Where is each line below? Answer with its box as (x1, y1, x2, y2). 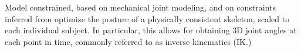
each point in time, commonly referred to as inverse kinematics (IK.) (5, 35, 252, 47)
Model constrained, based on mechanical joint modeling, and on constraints (5, 1, 276, 13)
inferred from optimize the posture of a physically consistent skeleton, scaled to (5, 12, 290, 25)
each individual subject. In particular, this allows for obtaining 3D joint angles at (5, 24, 297, 36)
